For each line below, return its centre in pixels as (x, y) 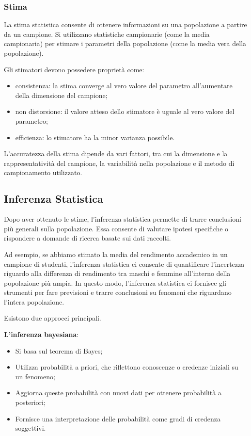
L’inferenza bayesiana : (41, 334)
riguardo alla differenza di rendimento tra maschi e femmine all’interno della (117, 273)
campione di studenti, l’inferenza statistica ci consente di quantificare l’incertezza (124, 264)
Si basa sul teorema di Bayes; (59, 350)
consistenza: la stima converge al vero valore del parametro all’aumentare (124, 86)
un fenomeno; (35, 376)
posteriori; (30, 402)
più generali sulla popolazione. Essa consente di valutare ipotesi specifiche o (116, 228)
